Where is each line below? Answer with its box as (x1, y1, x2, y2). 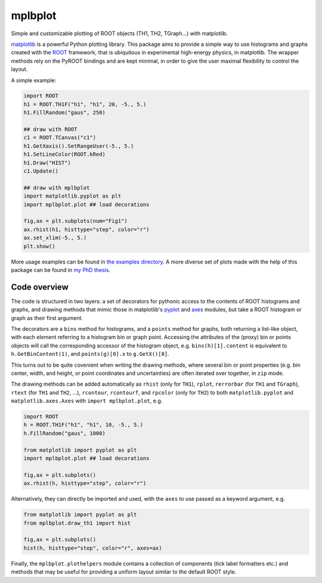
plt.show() (23, 243, 55, 250)
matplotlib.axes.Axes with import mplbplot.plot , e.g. (11, 397, 163, 405)
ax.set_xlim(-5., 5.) (23, 234, 87, 241)
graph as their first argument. (11, 314, 83, 321)
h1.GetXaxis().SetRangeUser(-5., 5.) (23, 142, 134, 149)
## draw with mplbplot (23, 184, 90, 191)
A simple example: (11, 76, 57, 83)
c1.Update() (23, 168, 59, 174)
